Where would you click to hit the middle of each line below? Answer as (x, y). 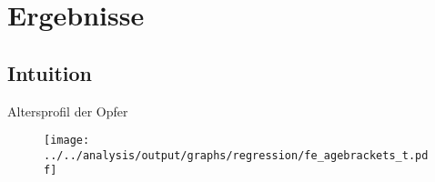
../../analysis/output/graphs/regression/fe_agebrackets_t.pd (236, 155)
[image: (67, 141)
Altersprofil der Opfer (68, 111)
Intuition (50, 72)
